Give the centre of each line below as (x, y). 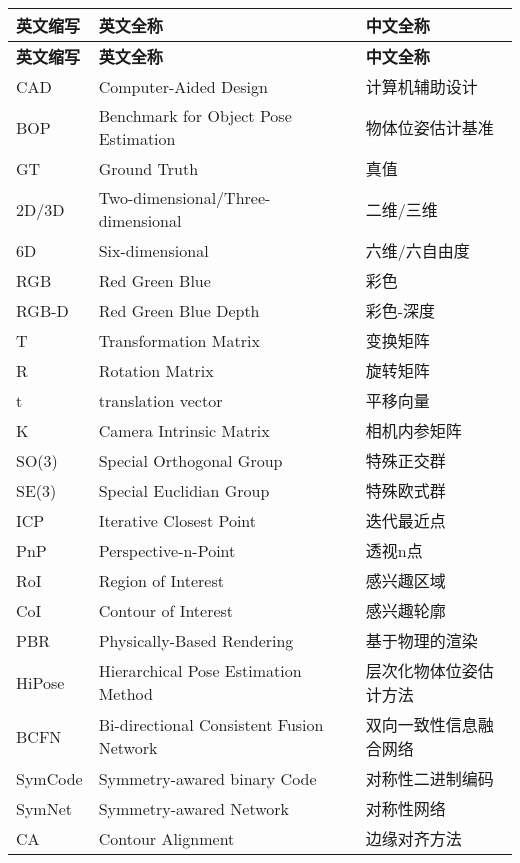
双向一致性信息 (421, 724)
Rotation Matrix (156, 370)
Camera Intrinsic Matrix (184, 430)
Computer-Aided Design (183, 86)
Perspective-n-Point (167, 550)
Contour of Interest (166, 610)
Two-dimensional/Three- (184, 197)
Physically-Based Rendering (196, 640)
